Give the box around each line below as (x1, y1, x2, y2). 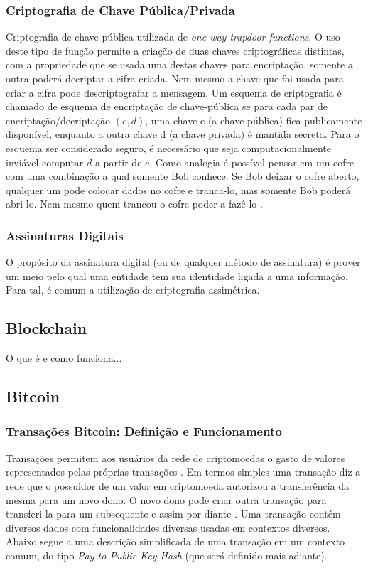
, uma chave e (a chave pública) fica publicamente (145, 112, 362, 127)
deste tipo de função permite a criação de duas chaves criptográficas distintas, (6, 43, 345, 58)
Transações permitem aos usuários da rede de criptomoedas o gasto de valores (6, 450, 345, 465)
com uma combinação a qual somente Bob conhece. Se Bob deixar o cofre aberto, (6, 168, 359, 183)
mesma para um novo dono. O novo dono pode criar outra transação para (6, 492, 327, 507)
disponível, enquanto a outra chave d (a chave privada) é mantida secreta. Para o (6, 127, 359, 141)
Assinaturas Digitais (6, 226, 124, 244)
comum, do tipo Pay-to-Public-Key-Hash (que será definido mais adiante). (6, 547, 328, 562)
